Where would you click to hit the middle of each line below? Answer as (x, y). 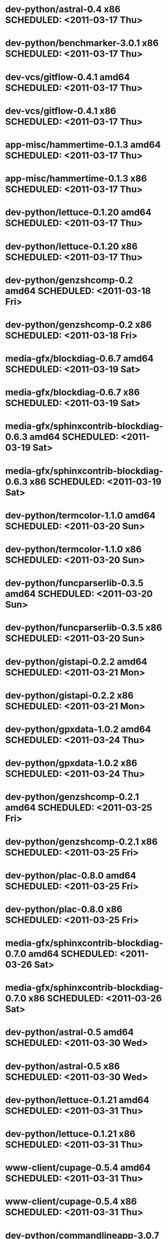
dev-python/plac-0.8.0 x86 (64, 909)
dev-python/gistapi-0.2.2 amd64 (76, 662)
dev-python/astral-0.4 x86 (63, 9)
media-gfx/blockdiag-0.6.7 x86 (72, 392)
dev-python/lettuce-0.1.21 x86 (70, 1134)
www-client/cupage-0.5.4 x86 (71, 1202)
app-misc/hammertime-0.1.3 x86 (76, 179)
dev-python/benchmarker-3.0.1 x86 (82, 43)
